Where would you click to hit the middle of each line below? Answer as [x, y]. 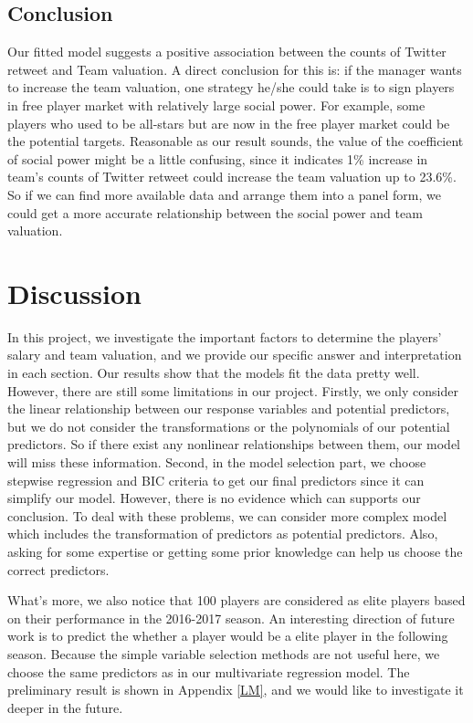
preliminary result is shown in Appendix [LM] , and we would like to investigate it [236, 690]
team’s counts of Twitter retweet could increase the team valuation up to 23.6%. [232, 177]
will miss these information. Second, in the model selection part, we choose [217, 462]
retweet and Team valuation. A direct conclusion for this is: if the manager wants [235, 69]
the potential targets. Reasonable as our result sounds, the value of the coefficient [236, 141]
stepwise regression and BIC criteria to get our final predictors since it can [216, 480]
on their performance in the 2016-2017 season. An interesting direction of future [231, 618]
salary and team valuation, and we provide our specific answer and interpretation [235, 355]
